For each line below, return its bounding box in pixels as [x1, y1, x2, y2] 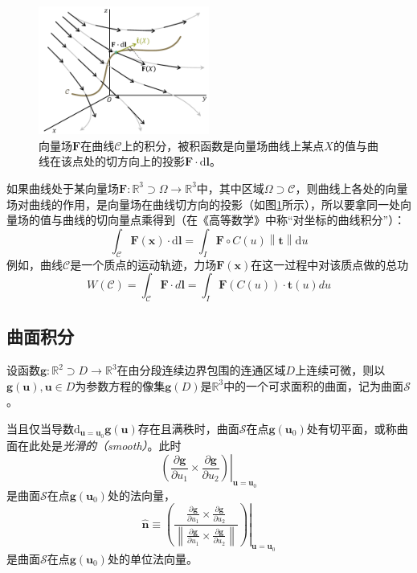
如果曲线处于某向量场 [6, 179, 119, 196]
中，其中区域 [196, 179, 264, 196]
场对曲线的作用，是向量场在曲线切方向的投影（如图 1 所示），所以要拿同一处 [6, 195, 400, 212]
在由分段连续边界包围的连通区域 [117, 362, 286, 379]
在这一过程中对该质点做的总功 [251, 256, 409, 272]
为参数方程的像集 [75, 377, 166, 394]
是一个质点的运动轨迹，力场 [70, 256, 217, 272]
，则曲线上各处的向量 [295, 179, 408, 196]
